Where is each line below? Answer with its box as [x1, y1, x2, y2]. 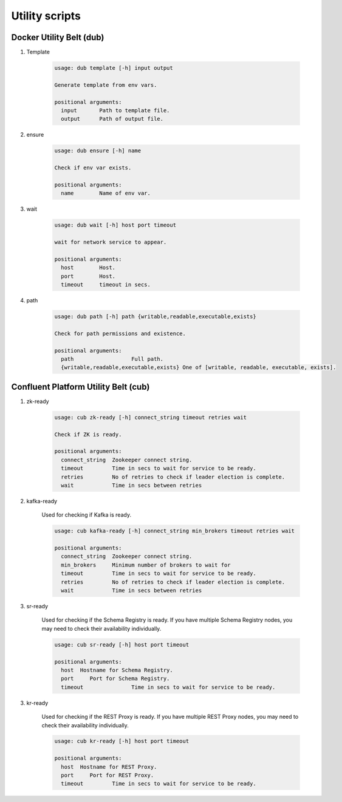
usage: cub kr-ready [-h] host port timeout [54, 738, 190, 745]
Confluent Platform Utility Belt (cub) [11, 381, 150, 392]
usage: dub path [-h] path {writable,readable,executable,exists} [54, 313, 256, 320]
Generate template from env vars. [54, 81, 157, 88]
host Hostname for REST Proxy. [61, 763, 157, 770]
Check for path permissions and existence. [54, 330, 186, 337]
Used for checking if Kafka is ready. [41, 511, 132, 518]
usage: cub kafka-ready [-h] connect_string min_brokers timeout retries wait [54, 528, 295, 534]
